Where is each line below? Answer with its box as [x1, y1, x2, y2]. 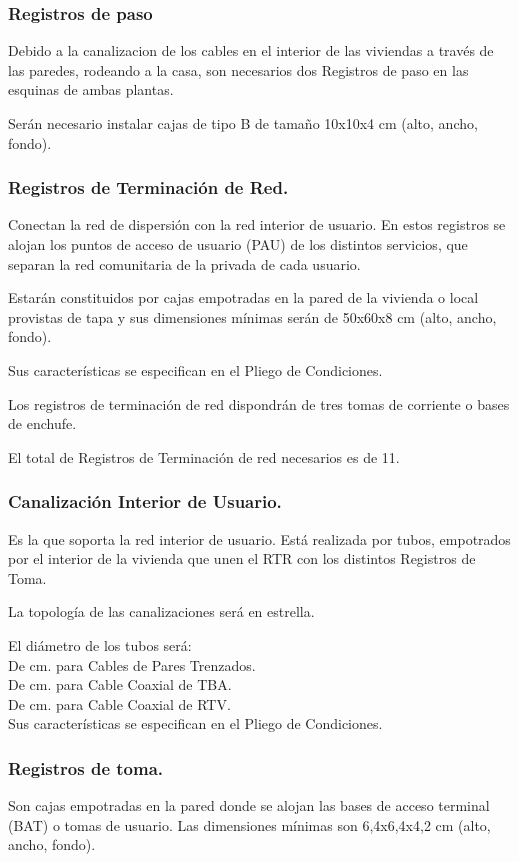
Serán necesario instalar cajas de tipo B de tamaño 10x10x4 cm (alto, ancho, [8, 113, 478, 133]
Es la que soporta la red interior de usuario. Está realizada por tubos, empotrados [8, 528, 511, 549]
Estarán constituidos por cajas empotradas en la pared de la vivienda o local [8, 287, 479, 308]
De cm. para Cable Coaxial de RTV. [8, 693, 231, 714]
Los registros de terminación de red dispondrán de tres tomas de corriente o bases [8, 393, 510, 414]
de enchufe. [8, 413, 77, 434]
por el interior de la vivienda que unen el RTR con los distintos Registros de [8, 548, 476, 569]
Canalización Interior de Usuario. [8, 489, 282, 514]
